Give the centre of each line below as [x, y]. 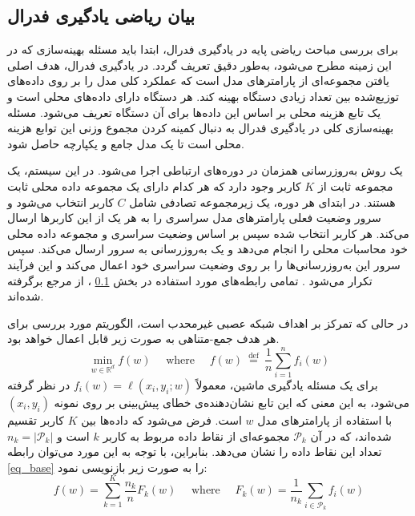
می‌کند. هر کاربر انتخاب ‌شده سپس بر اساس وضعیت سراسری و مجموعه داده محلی [208, 233]
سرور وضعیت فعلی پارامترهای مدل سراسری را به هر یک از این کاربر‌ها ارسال [194, 218]
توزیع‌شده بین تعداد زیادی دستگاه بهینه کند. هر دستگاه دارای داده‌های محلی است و [203, 96]
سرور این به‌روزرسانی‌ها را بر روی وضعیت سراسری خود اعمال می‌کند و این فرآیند [204, 264]
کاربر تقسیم [36, 420]
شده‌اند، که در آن [351, 435]
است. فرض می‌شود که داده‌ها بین [161, 420]
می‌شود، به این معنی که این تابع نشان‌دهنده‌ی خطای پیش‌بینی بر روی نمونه [232, 403]
